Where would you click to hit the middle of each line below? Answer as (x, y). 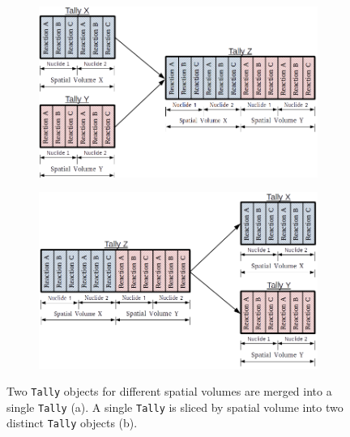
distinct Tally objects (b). (72, 423)
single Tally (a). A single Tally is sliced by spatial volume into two (175, 407)
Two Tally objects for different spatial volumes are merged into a (169, 391)
